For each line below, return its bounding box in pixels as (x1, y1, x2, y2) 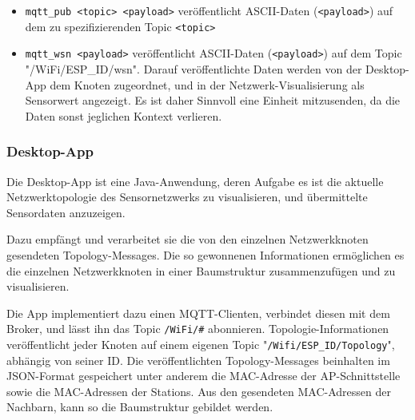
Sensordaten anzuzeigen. (6, 204, 126, 220)
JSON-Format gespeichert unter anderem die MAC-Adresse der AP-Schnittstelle (6, 367, 401, 384)
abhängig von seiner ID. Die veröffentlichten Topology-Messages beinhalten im (6, 351, 390, 368)
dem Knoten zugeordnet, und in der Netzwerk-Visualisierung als (50, 76, 365, 93)
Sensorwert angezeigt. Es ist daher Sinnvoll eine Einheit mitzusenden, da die (25, 92, 401, 109)
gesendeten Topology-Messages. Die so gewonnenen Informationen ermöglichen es (6, 246, 405, 263)
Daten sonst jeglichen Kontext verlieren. (25, 107, 222, 124)
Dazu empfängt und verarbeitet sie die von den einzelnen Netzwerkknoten (6, 231, 369, 248)
